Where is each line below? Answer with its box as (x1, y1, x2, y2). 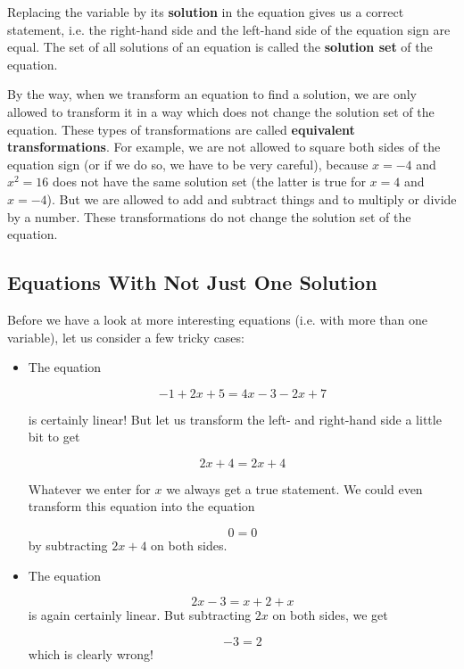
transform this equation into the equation (28, 497, 255, 516)
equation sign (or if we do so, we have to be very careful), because (7, 154, 369, 173)
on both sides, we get (272, 606, 388, 624)
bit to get (28, 427, 80, 446)
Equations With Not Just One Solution (7, 268, 377, 296)
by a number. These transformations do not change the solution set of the (7, 207, 411, 226)
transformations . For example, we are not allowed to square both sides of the (7, 137, 441, 156)
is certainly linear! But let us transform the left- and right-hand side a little (28, 409, 442, 428)
